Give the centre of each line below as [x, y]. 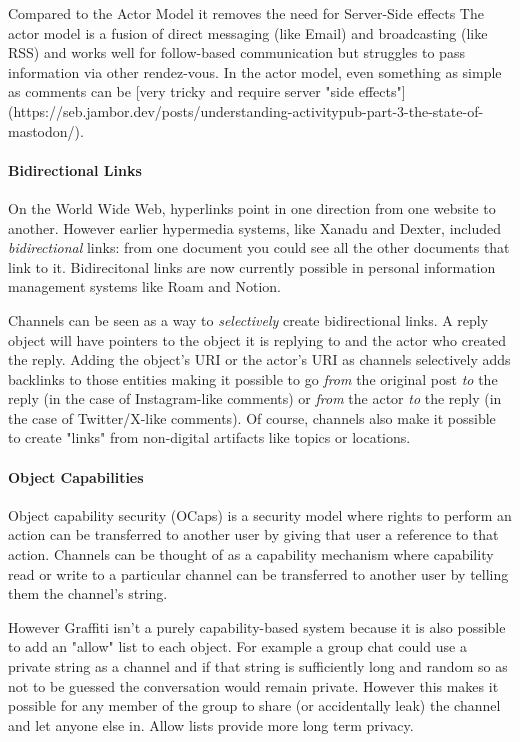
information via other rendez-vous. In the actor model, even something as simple [255, 71]
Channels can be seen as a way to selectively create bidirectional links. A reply [248, 319]
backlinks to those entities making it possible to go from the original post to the [253, 378]
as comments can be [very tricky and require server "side [181, 91]
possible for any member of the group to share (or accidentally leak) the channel [254, 705]
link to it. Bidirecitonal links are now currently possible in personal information [252, 266]
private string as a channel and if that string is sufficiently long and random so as [258, 666]
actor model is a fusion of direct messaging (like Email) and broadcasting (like [248, 32]
